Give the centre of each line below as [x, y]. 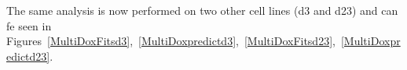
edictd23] [28, 56]
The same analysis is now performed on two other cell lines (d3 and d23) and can [202, 10]
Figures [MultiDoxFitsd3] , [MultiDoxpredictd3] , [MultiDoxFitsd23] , [171, 41]
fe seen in [29, 25]
